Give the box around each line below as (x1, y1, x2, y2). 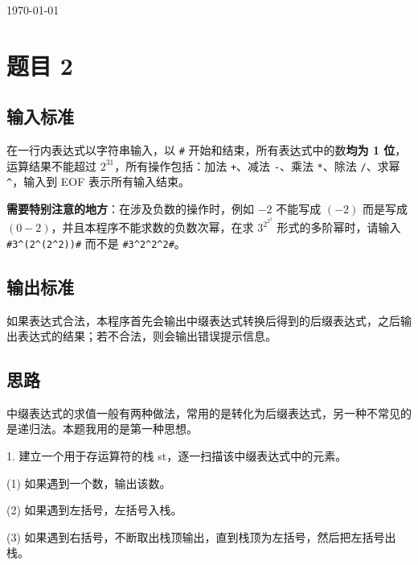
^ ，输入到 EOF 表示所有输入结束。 (6, 173, 191, 190)
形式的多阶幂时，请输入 (277, 219, 401, 236)
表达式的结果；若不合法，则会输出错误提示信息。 (17, 328, 277, 344)
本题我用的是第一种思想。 (62, 420, 198, 437)
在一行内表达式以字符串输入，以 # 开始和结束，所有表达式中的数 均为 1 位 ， (6, 142, 407, 159)
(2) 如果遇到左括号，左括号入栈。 (6, 501, 182, 518)
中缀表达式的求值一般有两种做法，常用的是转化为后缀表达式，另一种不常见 (6, 404, 400, 421)
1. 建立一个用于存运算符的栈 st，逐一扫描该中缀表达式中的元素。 (6, 447, 347, 464)
